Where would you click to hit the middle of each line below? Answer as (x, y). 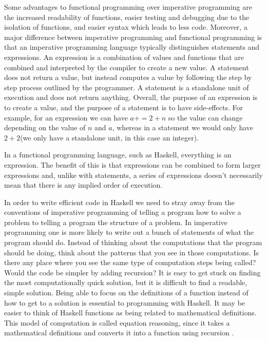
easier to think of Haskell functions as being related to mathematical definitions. (130, 313)
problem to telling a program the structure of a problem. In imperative (116, 222)
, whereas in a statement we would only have (183, 127)
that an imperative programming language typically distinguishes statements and (132, 47)
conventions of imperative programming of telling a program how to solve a (123, 212)
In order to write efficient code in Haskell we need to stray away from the (120, 202)
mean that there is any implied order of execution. (83, 185)
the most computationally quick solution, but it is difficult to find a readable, (126, 282)
